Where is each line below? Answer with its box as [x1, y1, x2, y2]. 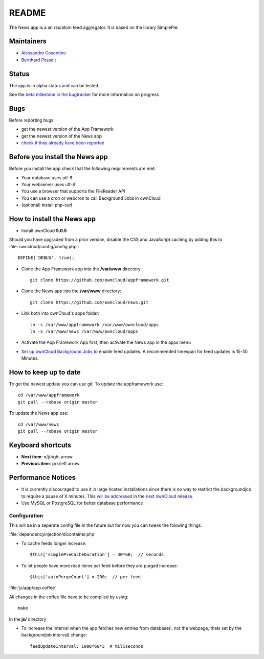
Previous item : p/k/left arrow [21, 461, 80, 467]
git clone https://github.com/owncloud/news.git [30, 299, 149, 305]
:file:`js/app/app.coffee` [9, 585, 57, 591]
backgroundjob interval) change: [21, 632, 88, 638]
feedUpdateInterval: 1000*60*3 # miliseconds [30, 643, 144, 649]
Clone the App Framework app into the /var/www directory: [21, 266, 142, 272]
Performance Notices [9, 473, 76, 482]
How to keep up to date [9, 368, 81, 377]
